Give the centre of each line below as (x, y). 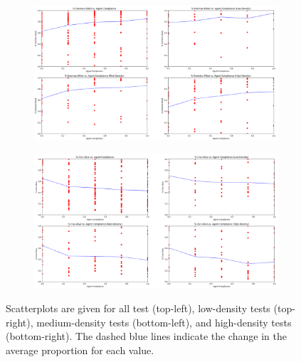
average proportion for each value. (80, 350)
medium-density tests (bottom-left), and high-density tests (164, 322)
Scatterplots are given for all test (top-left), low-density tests (138, 308)
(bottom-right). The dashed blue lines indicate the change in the (146, 336)
